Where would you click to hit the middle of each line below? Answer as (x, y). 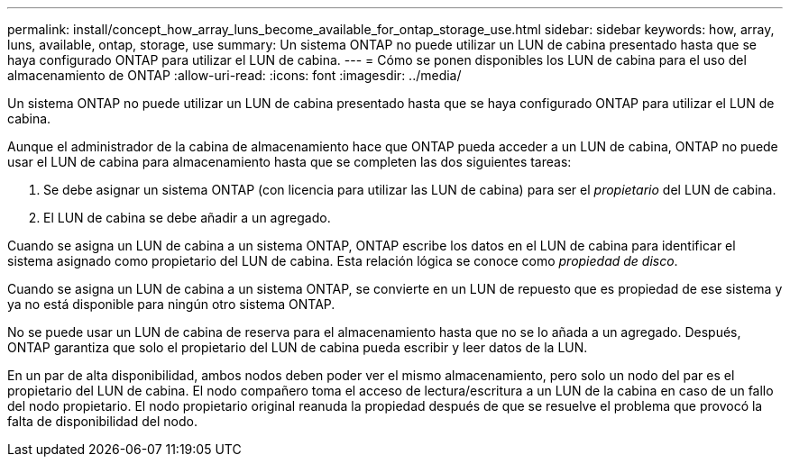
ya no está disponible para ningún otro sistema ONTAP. (171, 304)
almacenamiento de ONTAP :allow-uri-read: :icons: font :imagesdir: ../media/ (234, 75)
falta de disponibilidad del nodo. (102, 421)
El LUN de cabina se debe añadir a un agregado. (187, 218)
